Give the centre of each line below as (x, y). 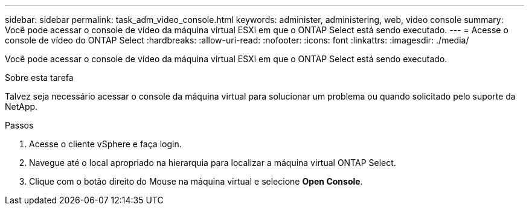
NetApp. (21, 107)
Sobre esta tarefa (39, 78)
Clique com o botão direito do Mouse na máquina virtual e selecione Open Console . (196, 181)
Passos (19, 125)
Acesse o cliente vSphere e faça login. (105, 144)
